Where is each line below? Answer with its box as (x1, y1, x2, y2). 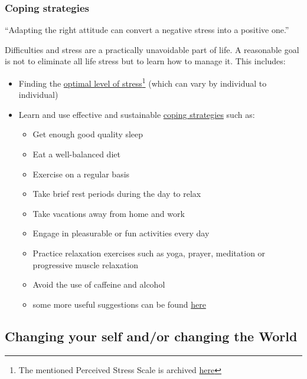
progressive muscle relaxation (32, 258, 139, 271)
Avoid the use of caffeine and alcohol (32, 278, 165, 291)
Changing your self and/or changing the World (5, 327, 298, 345)
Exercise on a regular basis (32, 167, 130, 180)
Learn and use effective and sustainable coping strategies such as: (18, 108, 255, 120)
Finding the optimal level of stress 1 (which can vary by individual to (18, 75, 267, 89)
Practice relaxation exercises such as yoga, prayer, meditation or (32, 247, 266, 259)
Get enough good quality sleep (32, 128, 143, 140)
